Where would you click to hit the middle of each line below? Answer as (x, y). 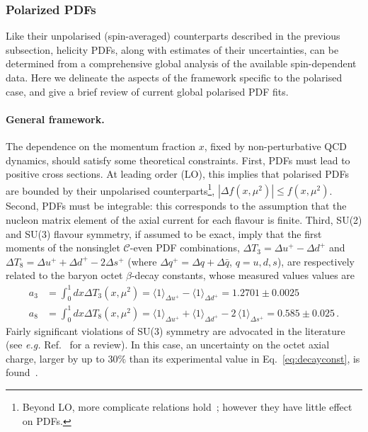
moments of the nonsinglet (63, 248)
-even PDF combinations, (185, 248)
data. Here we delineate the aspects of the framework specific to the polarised (174, 77)
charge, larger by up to (55, 358)
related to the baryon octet (64, 275)
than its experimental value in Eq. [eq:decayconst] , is (245, 358)
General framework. (55, 119)
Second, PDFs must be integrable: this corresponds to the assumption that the (176, 206)
